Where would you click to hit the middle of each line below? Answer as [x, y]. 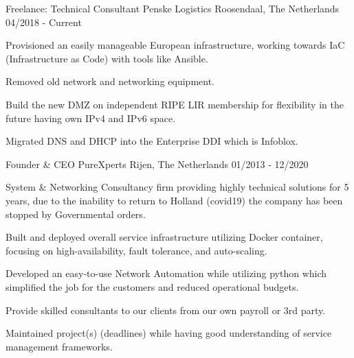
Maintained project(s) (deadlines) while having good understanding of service [169, 333]
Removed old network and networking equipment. [110, 81]
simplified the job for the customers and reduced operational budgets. [152, 286]
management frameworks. [59, 346]
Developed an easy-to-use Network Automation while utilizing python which [166, 273]
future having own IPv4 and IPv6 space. [91, 118]
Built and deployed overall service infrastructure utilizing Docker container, [164, 237]
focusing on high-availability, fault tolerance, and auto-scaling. [136, 250]
